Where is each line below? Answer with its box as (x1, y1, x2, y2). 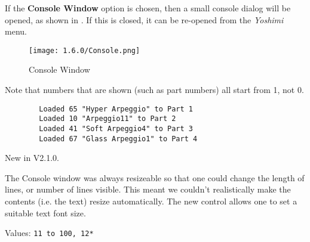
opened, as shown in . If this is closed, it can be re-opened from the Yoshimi (5, 13, 284, 26)
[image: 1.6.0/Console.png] (29, 46, 140, 55)
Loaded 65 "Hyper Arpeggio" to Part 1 (39, 104, 193, 113)
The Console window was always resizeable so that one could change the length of (5, 171, 305, 184)
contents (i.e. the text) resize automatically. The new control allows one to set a (5, 195, 297, 207)
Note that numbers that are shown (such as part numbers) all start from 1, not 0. (5, 83, 304, 96)
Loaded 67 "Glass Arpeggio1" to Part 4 (39, 134, 198, 143)
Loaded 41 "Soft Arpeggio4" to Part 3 (39, 124, 193, 133)
